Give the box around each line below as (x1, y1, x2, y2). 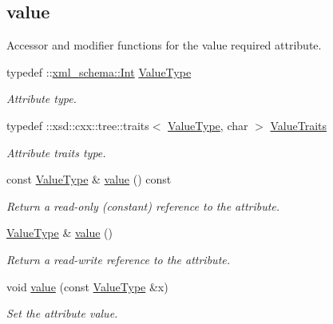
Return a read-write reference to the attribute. (6, 251, 231, 267)
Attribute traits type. (6, 144, 106, 160)
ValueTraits (270, 117, 327, 133)
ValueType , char (168, 117, 248, 133)
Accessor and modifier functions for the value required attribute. (6, 37, 322, 53)
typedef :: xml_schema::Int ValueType (6, 63, 192, 80)
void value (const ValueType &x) (6, 278, 168, 294)
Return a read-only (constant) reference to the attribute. (6, 197, 280, 214)
